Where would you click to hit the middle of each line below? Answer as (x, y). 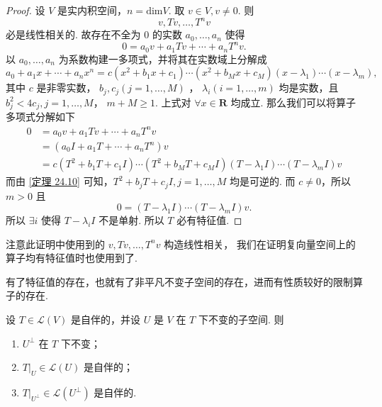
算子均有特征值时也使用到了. (72, 258)
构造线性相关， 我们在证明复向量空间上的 (260, 244)
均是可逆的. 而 (263, 181)
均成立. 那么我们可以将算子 (293, 102)
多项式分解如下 (40, 117)
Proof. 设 (26, 10)
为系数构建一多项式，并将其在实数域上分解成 (163, 58)
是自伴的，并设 (106, 319)
